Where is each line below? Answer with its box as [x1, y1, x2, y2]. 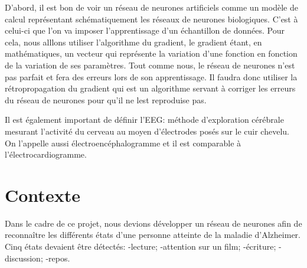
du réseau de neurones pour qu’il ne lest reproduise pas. [5, 93, 207, 106]
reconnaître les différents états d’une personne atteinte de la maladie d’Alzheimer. [5, 228, 301, 241]
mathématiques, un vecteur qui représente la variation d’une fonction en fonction [5, 47, 298, 60]
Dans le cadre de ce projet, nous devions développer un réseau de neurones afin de [5, 217, 302, 229]
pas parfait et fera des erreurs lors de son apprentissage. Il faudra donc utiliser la [5, 70, 298, 83]
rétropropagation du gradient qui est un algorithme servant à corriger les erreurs [5, 82, 296, 94]
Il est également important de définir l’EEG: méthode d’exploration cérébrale [5, 113, 284, 126]
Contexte [5, 182, 80, 207]
